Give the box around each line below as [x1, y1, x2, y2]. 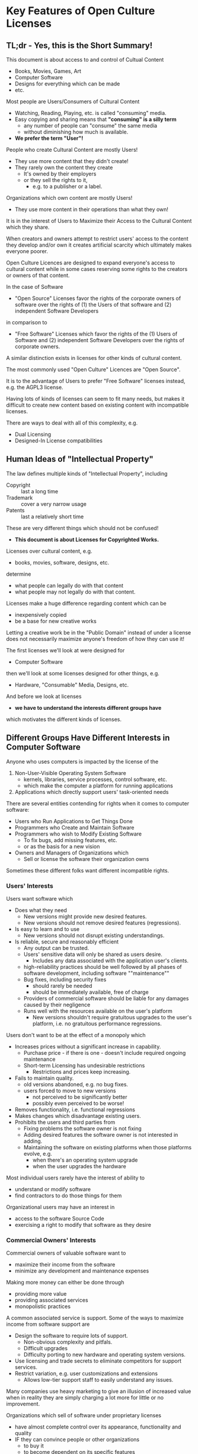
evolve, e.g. [23, 1150, 52, 1157]
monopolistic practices [14, 1303, 71, 1310]
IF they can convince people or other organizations [14, 1436, 140, 1443]
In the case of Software [6, 283, 63, 290]
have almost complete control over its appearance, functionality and [14, 1423, 181, 1430]
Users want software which [6, 895, 73, 902]
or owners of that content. [6, 272, 70, 279]
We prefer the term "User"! [14, 135, 84, 142]
